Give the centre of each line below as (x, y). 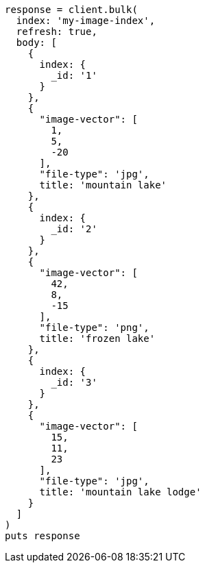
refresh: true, (57, 32)
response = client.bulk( (71, 10)
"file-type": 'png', (94, 328)
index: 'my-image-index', (86, 21)
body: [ (36, 42)
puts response (43, 536)
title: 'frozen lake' (97, 338)
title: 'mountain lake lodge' (120, 492)
